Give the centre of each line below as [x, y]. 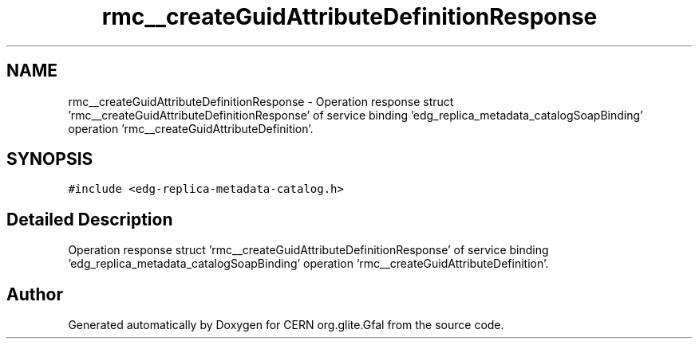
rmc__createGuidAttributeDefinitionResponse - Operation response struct [261, 101]
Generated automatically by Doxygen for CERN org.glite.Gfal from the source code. [286, 325]
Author [35, 294]
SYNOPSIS [50, 159]
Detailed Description [90, 219]
